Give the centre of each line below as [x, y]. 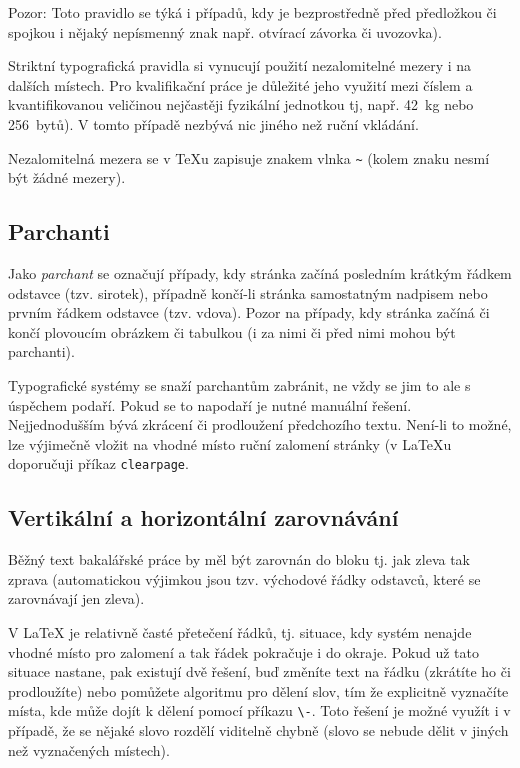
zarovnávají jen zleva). [76, 598]
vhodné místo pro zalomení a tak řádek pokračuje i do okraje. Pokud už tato [244, 651]
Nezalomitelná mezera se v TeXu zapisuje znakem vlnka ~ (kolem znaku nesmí [249, 157]
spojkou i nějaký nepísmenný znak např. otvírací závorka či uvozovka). [225, 31]
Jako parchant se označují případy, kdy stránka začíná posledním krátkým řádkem [260, 273]
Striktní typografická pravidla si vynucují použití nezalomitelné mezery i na [240, 65]
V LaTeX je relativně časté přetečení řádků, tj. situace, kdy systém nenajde [240, 632]
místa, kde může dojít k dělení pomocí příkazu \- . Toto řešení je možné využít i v [259, 710]
